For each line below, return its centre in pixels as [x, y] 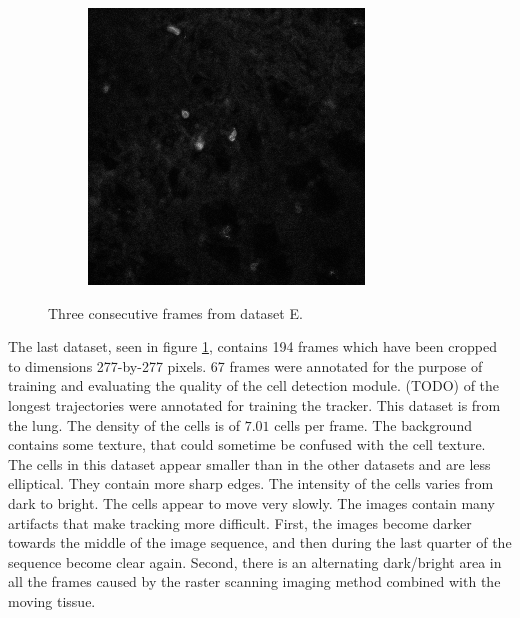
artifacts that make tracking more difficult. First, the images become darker [240, 522]
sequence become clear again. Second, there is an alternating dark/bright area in [255, 561]
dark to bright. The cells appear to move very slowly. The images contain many [251, 502]
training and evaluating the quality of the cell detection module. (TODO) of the [254, 385]
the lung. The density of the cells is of [124, 424]
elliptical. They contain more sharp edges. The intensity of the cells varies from [251, 483]
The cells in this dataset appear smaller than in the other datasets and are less [249, 463]
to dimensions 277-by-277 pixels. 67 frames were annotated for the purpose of [245, 365]
